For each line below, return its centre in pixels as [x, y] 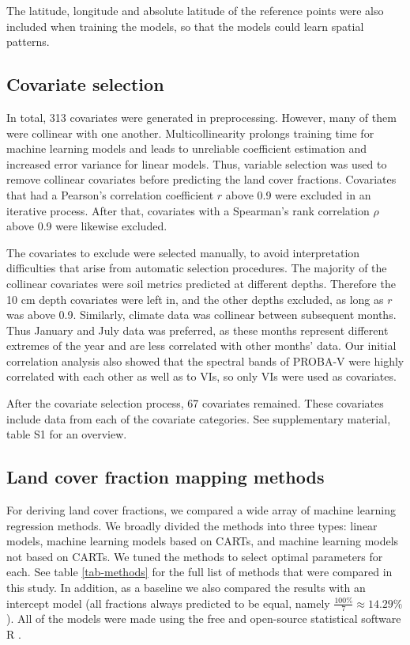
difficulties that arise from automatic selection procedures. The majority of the [197, 268]
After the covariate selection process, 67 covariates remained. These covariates [195, 403]
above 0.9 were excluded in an [298, 194]
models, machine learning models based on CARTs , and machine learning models [203, 541]
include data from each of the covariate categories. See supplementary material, [199, 418]
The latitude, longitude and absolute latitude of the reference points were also [195, 10]
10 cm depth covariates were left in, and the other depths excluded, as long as [195, 299]
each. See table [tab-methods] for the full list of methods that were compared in [199, 572]
